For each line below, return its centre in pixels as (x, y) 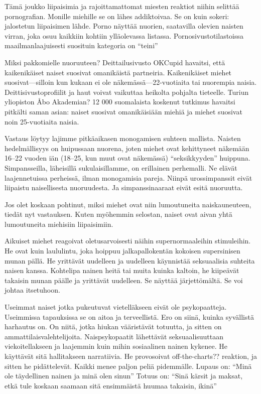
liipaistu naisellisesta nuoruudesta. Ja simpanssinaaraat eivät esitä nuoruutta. (124, 187)
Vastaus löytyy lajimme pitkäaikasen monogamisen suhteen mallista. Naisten (123, 138)
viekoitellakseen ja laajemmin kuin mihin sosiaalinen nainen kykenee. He (116, 346)
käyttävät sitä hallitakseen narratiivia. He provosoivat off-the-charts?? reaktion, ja (131, 356)
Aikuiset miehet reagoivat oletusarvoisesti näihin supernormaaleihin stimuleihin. (128, 241)
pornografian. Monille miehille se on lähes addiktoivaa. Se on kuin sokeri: (117, 16)
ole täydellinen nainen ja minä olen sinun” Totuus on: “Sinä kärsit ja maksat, (124, 376)
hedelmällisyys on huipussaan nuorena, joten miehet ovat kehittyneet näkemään (127, 148)
